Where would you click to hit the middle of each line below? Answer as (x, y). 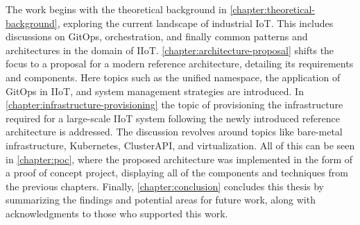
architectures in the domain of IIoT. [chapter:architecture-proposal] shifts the (170, 50)
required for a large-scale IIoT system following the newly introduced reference (173, 118)
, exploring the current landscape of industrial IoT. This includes (195, 23)
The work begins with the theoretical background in (116, 9)
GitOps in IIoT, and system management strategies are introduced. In (155, 91)
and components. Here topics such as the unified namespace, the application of (173, 77)
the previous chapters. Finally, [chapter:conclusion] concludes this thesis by (165, 186)
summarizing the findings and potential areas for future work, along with (161, 200)
